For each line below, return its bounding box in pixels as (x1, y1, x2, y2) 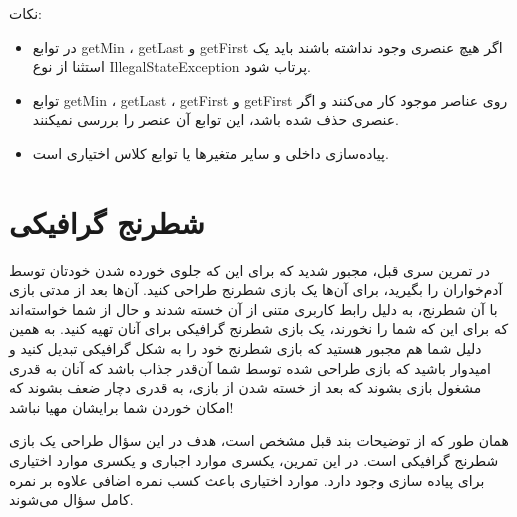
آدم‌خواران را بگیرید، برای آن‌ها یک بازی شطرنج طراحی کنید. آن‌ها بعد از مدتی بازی (9, 279, 503, 300)
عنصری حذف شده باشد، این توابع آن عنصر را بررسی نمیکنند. (32, 109, 400, 130)
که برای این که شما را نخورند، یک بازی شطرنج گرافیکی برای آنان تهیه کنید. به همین (9, 318, 509, 339)
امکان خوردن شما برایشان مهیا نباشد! (9, 396, 234, 417)
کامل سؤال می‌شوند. (9, 489, 134, 510)
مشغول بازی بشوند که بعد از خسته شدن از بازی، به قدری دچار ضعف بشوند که (9, 377, 482, 398)
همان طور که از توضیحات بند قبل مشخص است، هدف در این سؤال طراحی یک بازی (9, 430, 509, 451)
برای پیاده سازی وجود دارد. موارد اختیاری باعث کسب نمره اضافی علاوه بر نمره (9, 469, 485, 490)
